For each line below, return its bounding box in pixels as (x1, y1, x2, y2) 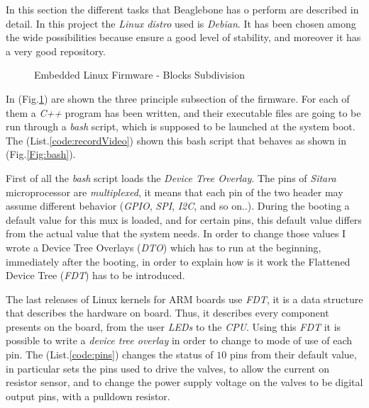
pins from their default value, (229, 347, 357, 362)
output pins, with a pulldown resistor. (6, 388, 170, 403)
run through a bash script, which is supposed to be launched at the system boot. (6, 119, 356, 134)
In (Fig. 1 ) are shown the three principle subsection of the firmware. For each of (6, 91, 350, 106)
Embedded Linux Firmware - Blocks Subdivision (34, 67, 245, 82)
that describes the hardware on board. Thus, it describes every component (6, 305, 329, 320)
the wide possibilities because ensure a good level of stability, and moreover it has (6, 30, 361, 45)
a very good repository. (6, 43, 106, 58)
